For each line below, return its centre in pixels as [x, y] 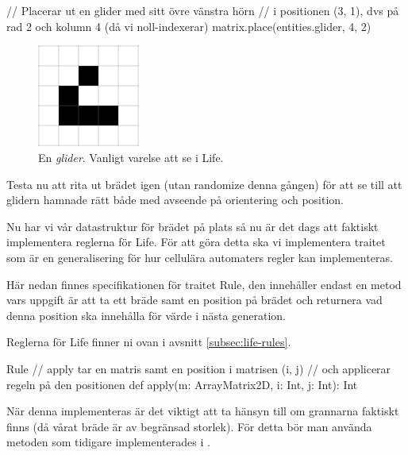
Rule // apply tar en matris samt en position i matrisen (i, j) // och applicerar [199, 368]
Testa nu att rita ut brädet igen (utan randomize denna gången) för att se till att [204, 184]
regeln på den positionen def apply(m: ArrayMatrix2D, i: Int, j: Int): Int [182, 384]
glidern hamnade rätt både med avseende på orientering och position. [175, 200]
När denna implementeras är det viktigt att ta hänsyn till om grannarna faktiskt [203, 411]
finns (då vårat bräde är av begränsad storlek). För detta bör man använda [189, 426]
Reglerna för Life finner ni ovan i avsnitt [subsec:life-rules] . [149, 342]
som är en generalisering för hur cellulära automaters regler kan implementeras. [200, 257]
